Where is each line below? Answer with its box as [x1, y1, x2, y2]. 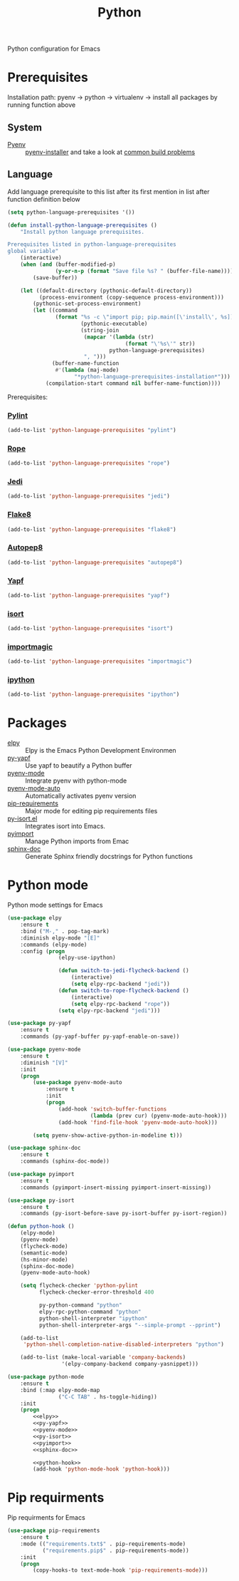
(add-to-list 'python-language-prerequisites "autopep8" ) [7, 559, 183, 566]
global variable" [7, 247, 59, 255]
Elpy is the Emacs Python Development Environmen [25, 746, 176, 755]
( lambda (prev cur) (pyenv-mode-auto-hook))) [90, 1112, 228, 1119]
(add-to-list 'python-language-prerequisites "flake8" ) [7, 525, 176, 533]
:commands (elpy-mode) [20, 941, 87, 948]
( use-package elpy [7, 915, 62, 922]
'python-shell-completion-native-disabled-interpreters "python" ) [23, 1341, 224, 1348]
